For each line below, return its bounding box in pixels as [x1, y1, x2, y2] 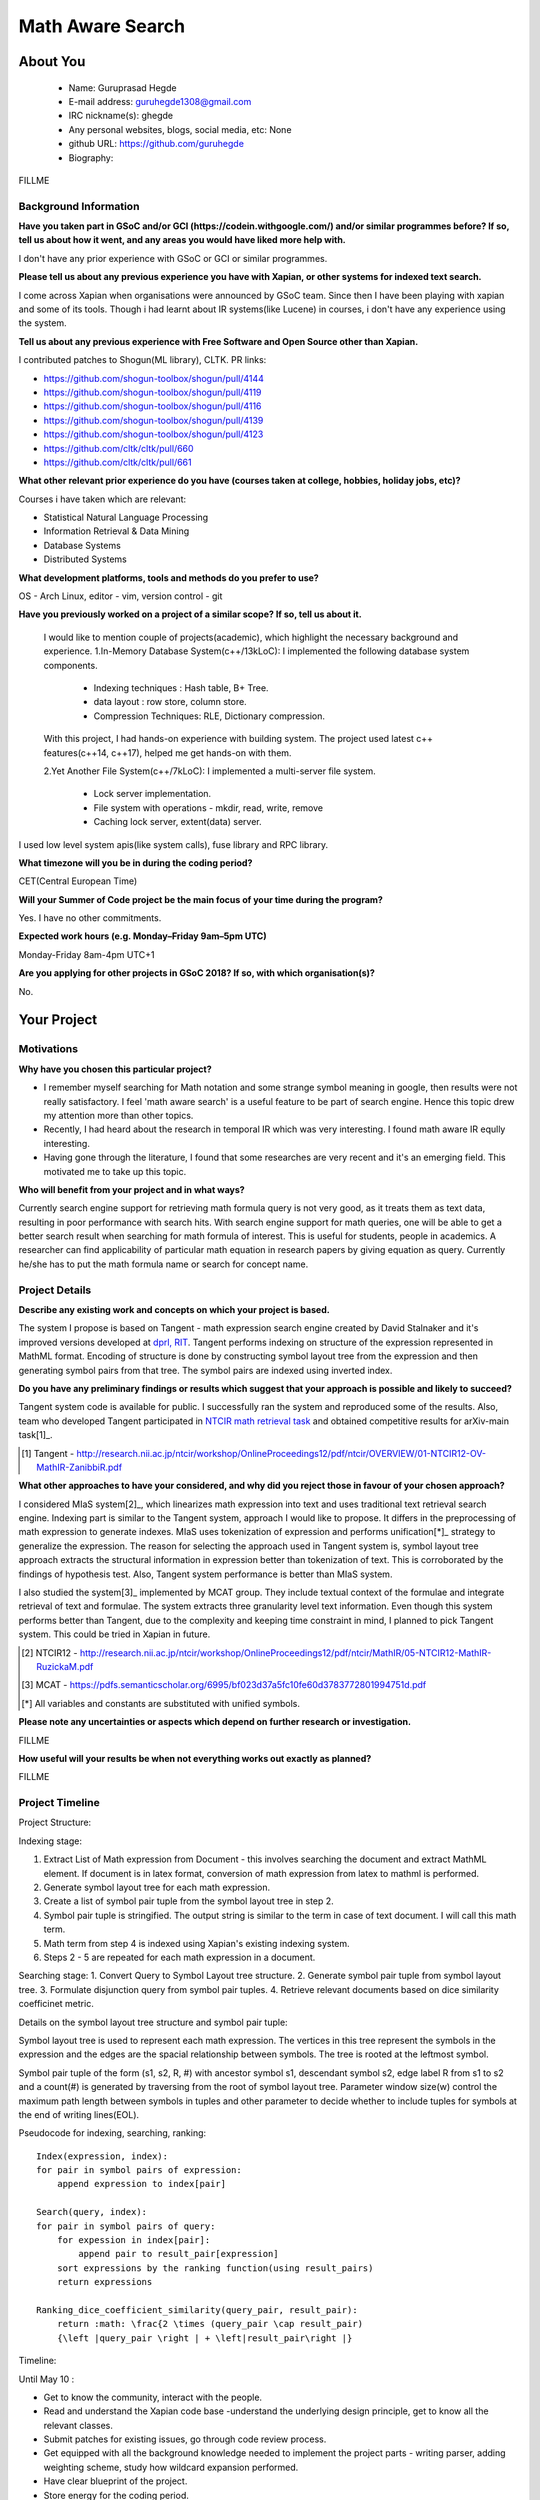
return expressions [56, 2276, 153, 2288]
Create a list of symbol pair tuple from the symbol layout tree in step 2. [43, 1895, 334, 1907]
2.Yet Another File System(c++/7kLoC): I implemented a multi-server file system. [43, 765, 377, 777]
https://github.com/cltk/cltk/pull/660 [43, 442, 194, 454]
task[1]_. [18, 1429, 53, 1441]
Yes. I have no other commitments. [18, 912, 162, 924]
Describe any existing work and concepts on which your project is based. [18, 1304, 330, 1315]
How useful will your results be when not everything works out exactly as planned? [18, 1752, 372, 1764]
